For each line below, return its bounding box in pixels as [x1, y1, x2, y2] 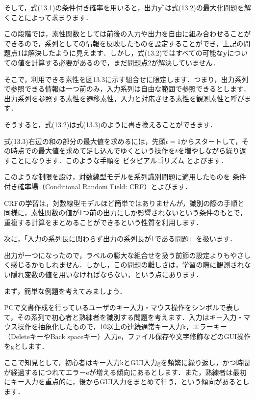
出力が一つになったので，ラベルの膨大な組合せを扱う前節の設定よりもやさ [4, 250, 244, 260]
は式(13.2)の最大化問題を [165, 2, 244, 12]
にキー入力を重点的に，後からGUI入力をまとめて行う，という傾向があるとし [4, 376, 250, 387]
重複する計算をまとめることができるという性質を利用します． [4, 217, 203, 227]
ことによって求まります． [10, 12, 93, 22]
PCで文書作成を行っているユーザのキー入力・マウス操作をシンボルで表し [4, 302, 240, 313]
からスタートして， [180, 136, 242, 146]
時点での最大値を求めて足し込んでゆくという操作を [10, 145, 176, 156]
